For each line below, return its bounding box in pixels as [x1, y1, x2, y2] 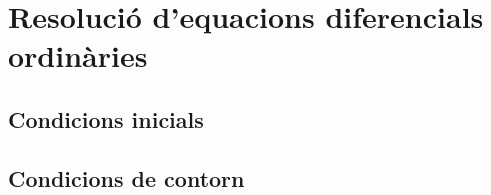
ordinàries [8, 35, 148, 76]
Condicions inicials [8, 103, 204, 134]
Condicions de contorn [8, 162, 245, 193]
